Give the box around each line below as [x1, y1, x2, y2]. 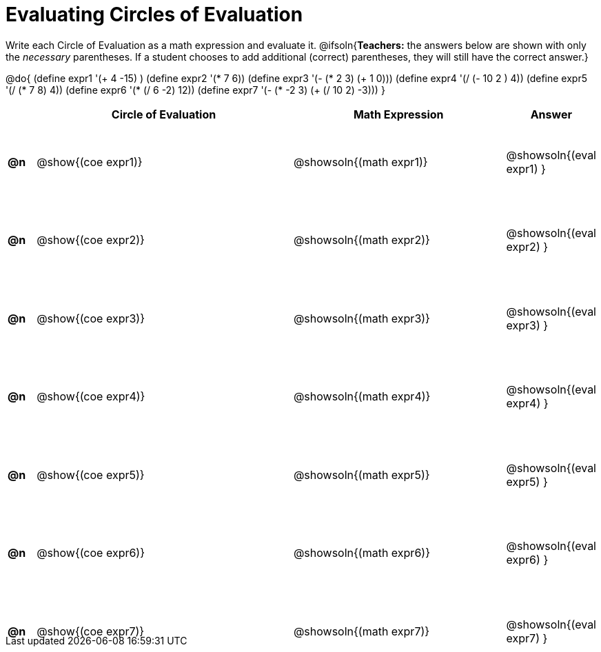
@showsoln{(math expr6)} [293, 546, 430, 560]
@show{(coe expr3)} [37, 311, 145, 325]
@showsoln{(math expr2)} [293, 233, 430, 247]
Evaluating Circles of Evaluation [6, 3, 303, 26]
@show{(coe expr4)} [37, 389, 145, 404]
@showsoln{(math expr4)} [293, 389, 431, 404]
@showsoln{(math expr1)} [293, 154, 428, 169]
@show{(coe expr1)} [37, 154, 143, 169]
